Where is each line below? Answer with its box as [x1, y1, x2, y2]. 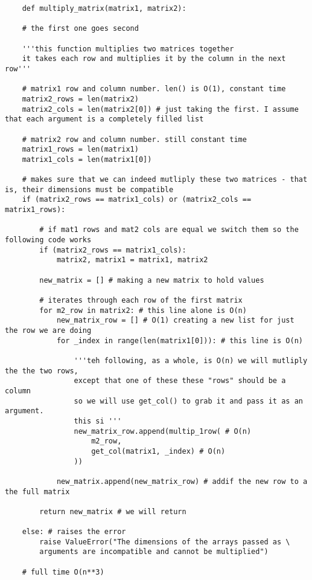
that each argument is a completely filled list [5, 115, 204, 124]
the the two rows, [5, 366, 78, 375]
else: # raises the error [22, 527, 126, 536]
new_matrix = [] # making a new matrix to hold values [39, 275, 264, 285]
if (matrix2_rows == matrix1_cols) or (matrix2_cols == [22, 195, 252, 204]
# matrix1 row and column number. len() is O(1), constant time [22, 85, 286, 94]
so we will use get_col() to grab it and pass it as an [74, 396, 303, 405]
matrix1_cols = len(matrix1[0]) [22, 155, 152, 164]
